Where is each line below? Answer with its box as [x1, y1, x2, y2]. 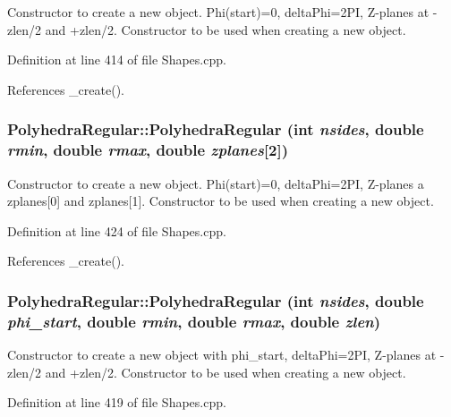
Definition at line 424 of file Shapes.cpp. [7, 221, 226, 240]
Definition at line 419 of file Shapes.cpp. [7, 393, 226, 412]
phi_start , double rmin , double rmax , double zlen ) [7, 310, 381, 332]
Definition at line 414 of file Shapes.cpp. [7, 50, 226, 69]
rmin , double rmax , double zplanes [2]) [7, 139, 289, 161]
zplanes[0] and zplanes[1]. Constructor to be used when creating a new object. [7, 191, 434, 210]
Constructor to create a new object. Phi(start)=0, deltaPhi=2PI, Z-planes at [7, 3, 430, 21]
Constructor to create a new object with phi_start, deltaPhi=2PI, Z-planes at [7, 345, 437, 364]
